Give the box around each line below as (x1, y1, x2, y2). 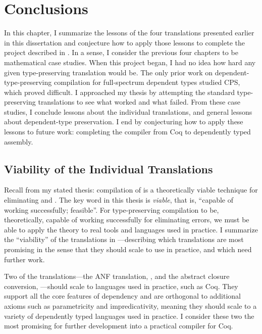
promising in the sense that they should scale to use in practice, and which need (4, 244, 252, 255)
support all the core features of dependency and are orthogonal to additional (4, 291, 241, 301)
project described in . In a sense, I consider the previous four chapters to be (4, 47, 238, 58)
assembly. (4, 136, 33, 147)
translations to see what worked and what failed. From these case (38, 97, 240, 107)
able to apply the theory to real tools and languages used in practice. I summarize (4, 224, 258, 234)
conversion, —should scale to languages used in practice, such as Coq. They (4, 280, 238, 291)
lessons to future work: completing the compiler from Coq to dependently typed (4, 126, 251, 137)
